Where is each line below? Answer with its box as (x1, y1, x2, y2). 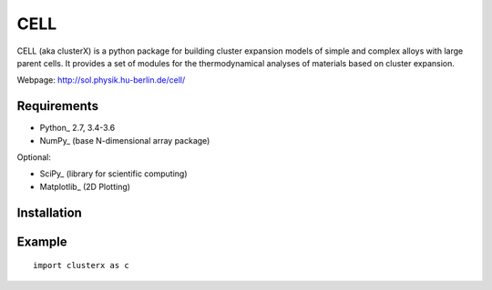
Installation (16, 205, 82, 220)
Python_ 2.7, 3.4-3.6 (39, 123, 116, 134)
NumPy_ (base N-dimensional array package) (39, 135, 210, 145)
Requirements (16, 98, 99, 114)
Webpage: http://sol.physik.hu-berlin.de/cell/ (16, 75, 186, 85)
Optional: (16, 152, 52, 163)
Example (16, 234, 67, 249)
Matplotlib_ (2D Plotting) (39, 181, 131, 192)
